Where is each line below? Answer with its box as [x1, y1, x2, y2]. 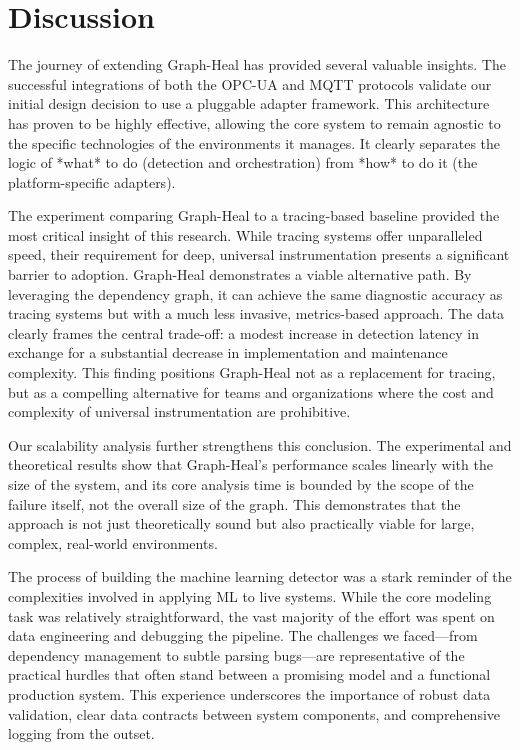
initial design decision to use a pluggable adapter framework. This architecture [8, 93, 490, 114]
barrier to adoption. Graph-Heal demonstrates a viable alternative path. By [8, 264, 472, 285]
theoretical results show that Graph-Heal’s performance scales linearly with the [8, 454, 493, 475]
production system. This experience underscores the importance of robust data [8, 683, 491, 704]
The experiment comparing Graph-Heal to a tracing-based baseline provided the [8, 205, 500, 226]
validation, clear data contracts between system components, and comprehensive [8, 703, 501, 724]
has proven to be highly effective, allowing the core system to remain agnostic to [8, 112, 501, 133]
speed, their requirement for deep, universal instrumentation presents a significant [8, 244, 510, 265]
